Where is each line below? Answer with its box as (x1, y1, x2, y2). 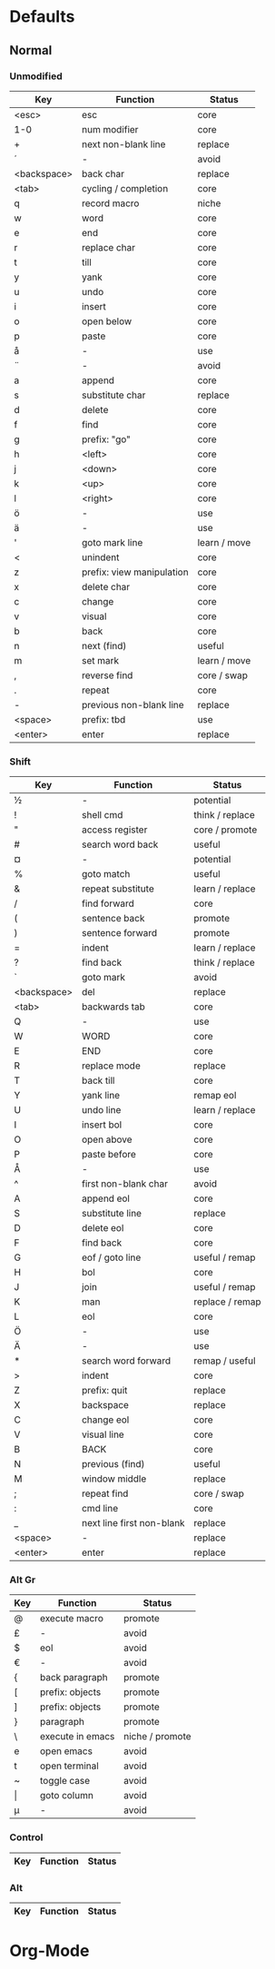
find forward (81, 897, 134, 910)
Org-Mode (9, 1941, 90, 1962)
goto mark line (81, 536, 143, 548)
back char (81, 167, 125, 180)
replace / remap (193, 1295, 261, 1308)
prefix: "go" (81, 433, 132, 446)
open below (81, 315, 133, 328)
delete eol (81, 1222, 124, 1235)
